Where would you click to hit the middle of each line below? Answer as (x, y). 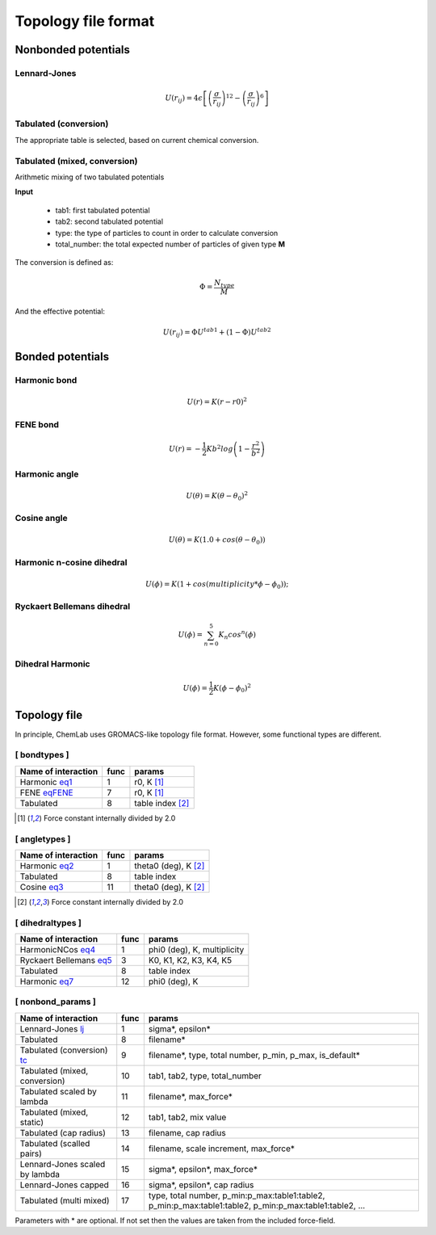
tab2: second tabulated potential (109, 221)
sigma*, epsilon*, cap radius (201, 1185)
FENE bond (37, 424)
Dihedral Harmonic (52, 664)
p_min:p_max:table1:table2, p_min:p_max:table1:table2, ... (257, 1205)
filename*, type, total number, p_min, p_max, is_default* (254, 1055)
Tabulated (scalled (55, 1143)
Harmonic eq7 (47, 981)
